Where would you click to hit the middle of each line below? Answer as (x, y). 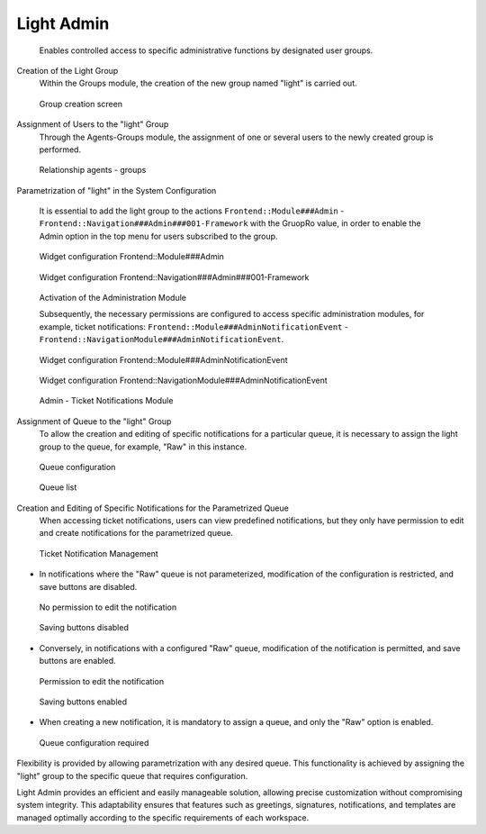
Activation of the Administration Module (113, 298)
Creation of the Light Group (67, 70)
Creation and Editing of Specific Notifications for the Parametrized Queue (153, 508)
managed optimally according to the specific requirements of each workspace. (163, 817)
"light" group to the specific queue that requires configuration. (132, 775)
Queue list (58, 487)
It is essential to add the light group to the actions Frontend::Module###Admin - (192, 211)
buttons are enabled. (77, 661)
